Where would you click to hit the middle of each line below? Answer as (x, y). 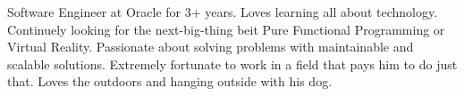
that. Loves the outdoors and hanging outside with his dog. (170, 81)
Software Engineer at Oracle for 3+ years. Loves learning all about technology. (223, 12)
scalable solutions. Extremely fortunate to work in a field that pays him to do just (232, 64)
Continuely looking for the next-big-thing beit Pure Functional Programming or (226, 29)
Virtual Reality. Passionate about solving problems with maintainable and (211, 47)
